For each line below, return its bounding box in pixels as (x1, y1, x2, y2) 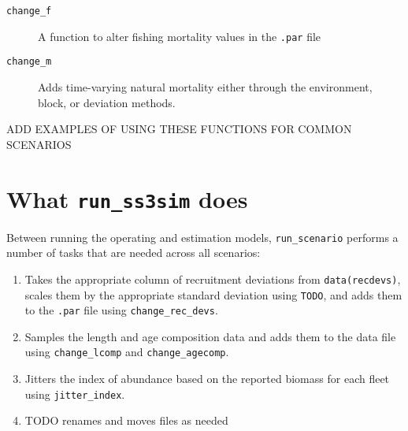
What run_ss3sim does (6, 182, 248, 214)
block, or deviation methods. (38, 94, 176, 110)
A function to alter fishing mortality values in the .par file (38, 28, 321, 44)
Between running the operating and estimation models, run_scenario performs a (6, 229, 399, 245)
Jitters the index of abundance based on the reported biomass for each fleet (24, 370, 390, 387)
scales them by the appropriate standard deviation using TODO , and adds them (24, 286, 402, 303)
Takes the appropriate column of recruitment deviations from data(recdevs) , (24, 270, 401, 287)
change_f (6, 6, 52, 17)
